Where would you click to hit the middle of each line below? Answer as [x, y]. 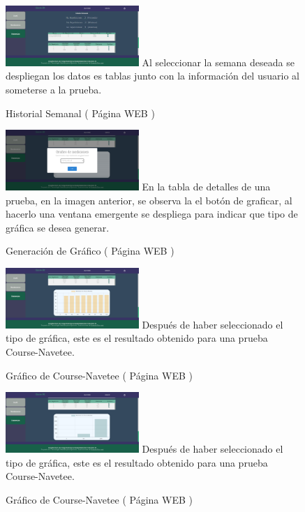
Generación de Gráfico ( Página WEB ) [90, 251]
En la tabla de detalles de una [206, 186]
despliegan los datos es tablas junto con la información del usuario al [152, 76]
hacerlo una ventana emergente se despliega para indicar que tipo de [152, 214]
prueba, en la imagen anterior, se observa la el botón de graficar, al [149, 200]
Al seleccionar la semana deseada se [218, 62]
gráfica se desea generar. [58, 227]
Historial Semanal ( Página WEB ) [80, 113]
